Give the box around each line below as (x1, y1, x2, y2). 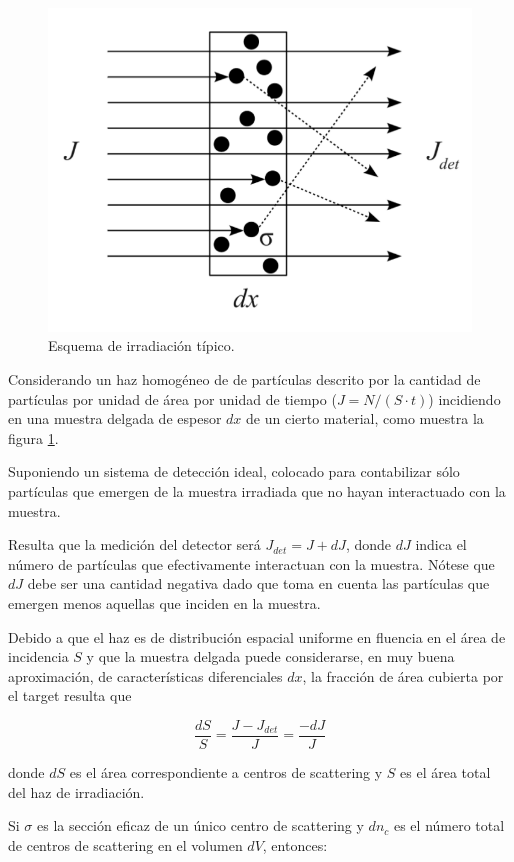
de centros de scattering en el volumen (8, 834, 243, 855)
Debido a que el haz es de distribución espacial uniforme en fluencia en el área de (8, 626, 506, 647)
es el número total (393, 815, 505, 836)
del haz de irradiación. (8, 781, 145, 802)
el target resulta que (8, 685, 132, 706)
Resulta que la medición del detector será (8, 534, 261, 555)
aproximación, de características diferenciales (8, 665, 283, 686)
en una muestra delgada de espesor (8, 408, 222, 429)
